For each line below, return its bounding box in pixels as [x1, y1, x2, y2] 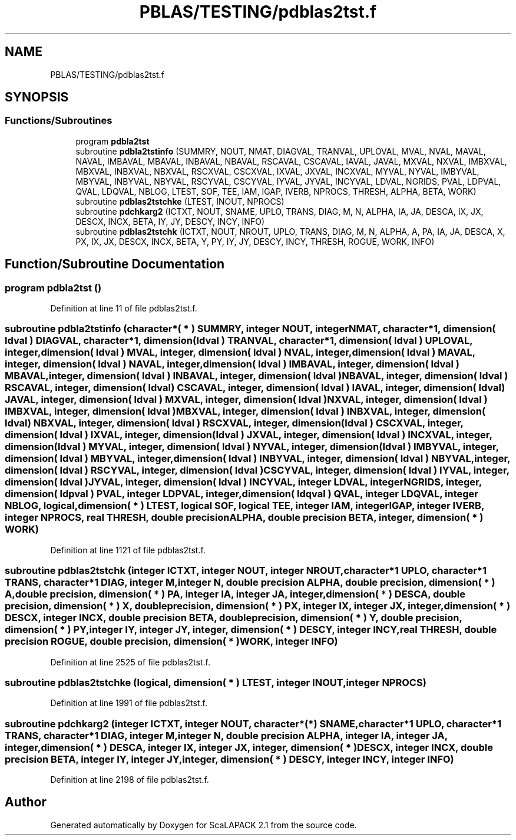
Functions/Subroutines [5, 114, 113, 127]
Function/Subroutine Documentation [5, 257, 225, 272]
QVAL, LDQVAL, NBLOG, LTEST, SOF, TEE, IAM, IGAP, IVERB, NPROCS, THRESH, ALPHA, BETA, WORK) [75, 186, 477, 196]
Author [5, 795, 47, 810]
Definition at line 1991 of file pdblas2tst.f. [50, 698, 208, 708]
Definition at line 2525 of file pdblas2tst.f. [50, 657, 210, 667]
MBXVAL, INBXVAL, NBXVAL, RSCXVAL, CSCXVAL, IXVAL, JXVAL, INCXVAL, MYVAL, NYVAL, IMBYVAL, [75, 166, 479, 176]
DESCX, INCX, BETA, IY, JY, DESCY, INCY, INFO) [75, 216, 264, 227]
